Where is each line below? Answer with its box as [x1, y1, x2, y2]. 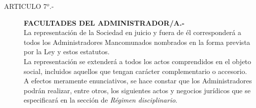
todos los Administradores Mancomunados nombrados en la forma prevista [24, 36, 251, 47]
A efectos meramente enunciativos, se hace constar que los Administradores [24, 75, 252, 86]
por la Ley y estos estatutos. [24, 46, 110, 57]
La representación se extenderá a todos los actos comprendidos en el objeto [24, 56, 252, 66]
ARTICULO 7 [4, 1, 47, 11]
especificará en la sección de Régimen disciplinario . [24, 95, 177, 105]
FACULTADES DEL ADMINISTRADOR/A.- [24, 17, 185, 28]
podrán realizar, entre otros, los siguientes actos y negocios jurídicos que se [24, 85, 251, 95]
